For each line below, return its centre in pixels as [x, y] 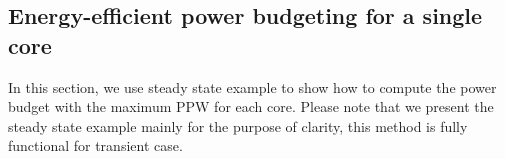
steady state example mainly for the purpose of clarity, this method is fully [238, 125]
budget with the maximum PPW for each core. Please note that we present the [251, 106]
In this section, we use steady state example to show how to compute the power [252, 86]
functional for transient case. [95, 145]
